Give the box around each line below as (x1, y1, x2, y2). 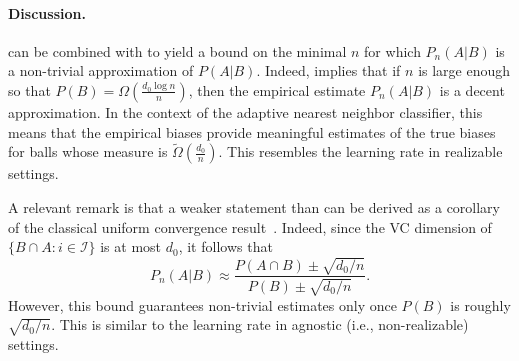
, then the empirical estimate (188, 79, 366, 100)
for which (364, 40, 421, 61)
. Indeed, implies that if (256, 60, 401, 81)
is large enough (418, 60, 511, 81)
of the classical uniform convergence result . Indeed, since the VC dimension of (8, 216, 492, 237)
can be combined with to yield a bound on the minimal (8, 40, 347, 61)
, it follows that (178, 236, 273, 257)
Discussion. (8, 2, 86, 23)
